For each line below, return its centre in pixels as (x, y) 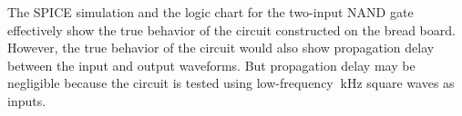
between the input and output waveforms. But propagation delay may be (211, 65)
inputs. (27, 100)
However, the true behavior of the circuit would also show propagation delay (221, 48)
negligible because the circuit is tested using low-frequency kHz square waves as (231, 83)
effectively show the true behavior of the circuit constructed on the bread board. (231, 29)
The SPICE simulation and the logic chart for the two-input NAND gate (210, 12)
